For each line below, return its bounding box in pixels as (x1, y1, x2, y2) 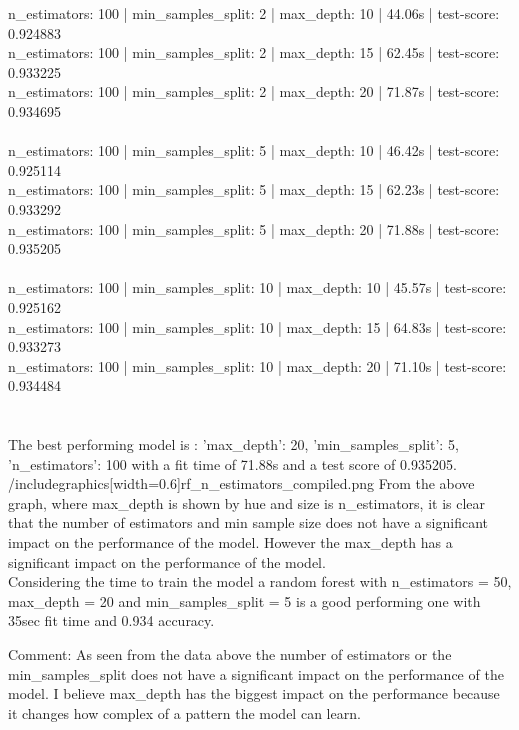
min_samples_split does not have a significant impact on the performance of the (8, 663, 504, 684)
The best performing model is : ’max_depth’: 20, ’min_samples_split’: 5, (8, 434, 459, 455)
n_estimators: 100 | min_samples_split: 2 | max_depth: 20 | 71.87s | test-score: (8, 81, 500, 102)
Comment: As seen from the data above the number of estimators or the (8, 644, 452, 664)
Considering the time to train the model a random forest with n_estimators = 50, (8, 571, 512, 592)
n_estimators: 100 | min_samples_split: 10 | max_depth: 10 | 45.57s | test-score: (8, 277, 507, 298)
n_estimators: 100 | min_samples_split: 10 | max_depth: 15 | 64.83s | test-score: (8, 316, 507, 337)
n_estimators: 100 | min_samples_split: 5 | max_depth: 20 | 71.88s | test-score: (8, 218, 500, 239)
